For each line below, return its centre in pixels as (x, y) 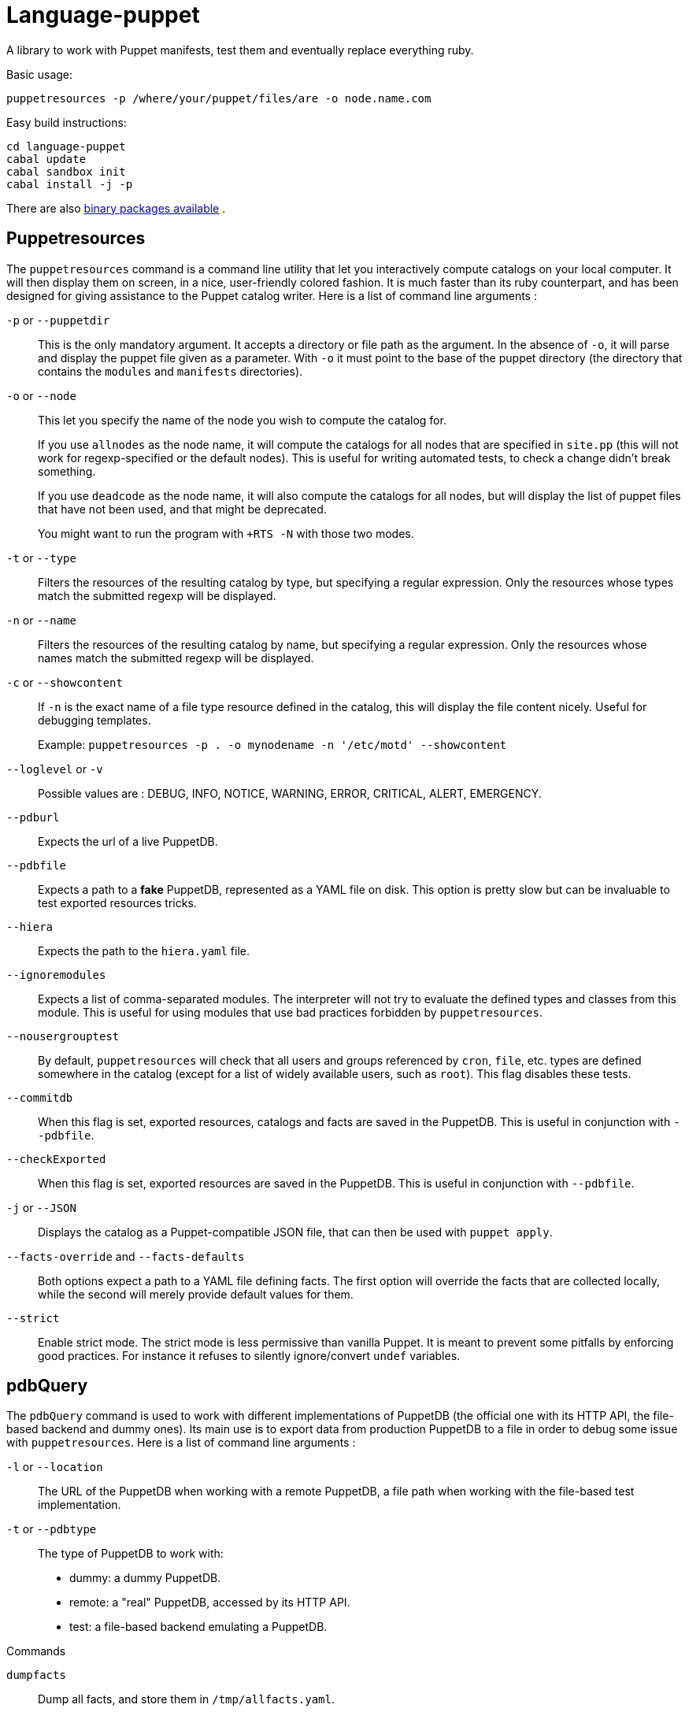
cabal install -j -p (70, 184)
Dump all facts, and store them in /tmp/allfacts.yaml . (186, 1699)
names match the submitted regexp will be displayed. (176, 658)
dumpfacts (36, 1675)
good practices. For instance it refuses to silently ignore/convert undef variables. (249, 1355)
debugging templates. (94, 720)
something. (67, 471)
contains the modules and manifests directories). (170, 371)
